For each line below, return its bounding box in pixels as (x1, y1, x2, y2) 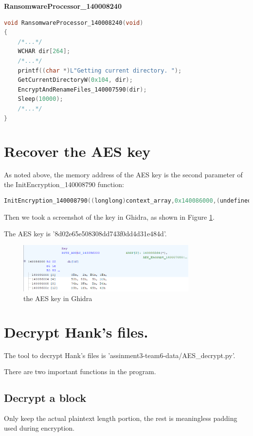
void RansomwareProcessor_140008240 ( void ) (4, 19, 144, 26)
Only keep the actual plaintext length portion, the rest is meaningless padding (4, 413, 237, 423)
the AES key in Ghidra (23, 293, 92, 303)
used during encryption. (4, 422, 75, 433)
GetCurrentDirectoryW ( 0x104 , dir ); (18, 76, 133, 84)
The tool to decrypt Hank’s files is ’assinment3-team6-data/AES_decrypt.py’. (4, 350, 235, 360)
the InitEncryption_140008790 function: (4, 179, 124, 189)
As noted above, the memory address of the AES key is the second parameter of (4, 170, 243, 180)
